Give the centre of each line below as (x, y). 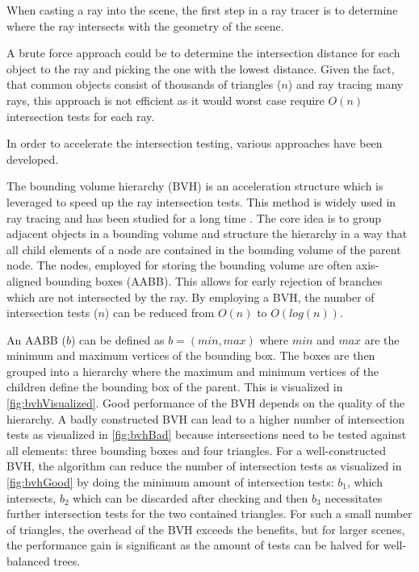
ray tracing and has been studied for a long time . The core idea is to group (194, 217)
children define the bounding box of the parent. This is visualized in (175, 387)
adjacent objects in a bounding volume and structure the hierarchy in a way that (207, 234)
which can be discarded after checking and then (191, 497)
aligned (24, 280)
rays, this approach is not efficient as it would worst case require (166, 100)
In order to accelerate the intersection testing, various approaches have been (195, 143)
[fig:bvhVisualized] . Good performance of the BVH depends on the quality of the (206, 403)
